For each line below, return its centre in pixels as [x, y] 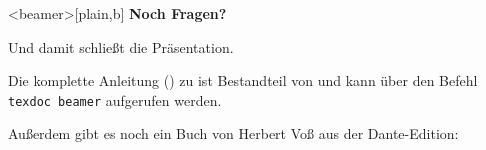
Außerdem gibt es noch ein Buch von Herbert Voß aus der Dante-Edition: [233, 133]
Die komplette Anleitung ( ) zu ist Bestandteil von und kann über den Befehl [243, 80]
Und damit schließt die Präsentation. [121, 46]
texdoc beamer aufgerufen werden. [115, 99]
